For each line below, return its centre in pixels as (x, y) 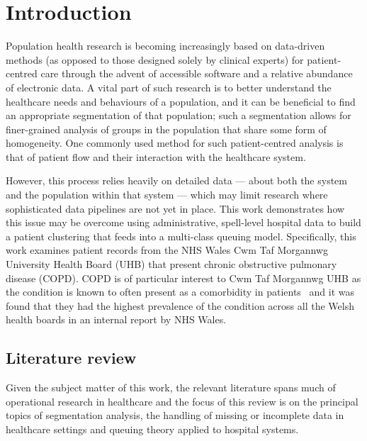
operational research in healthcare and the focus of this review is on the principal (182, 401)
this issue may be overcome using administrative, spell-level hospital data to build (183, 222)
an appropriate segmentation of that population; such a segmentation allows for (179, 115)
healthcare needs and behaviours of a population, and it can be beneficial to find (181, 101)
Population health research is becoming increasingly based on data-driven (165, 46)
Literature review (71, 358)
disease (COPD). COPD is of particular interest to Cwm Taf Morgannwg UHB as (183, 278)
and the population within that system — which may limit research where (167, 195)
